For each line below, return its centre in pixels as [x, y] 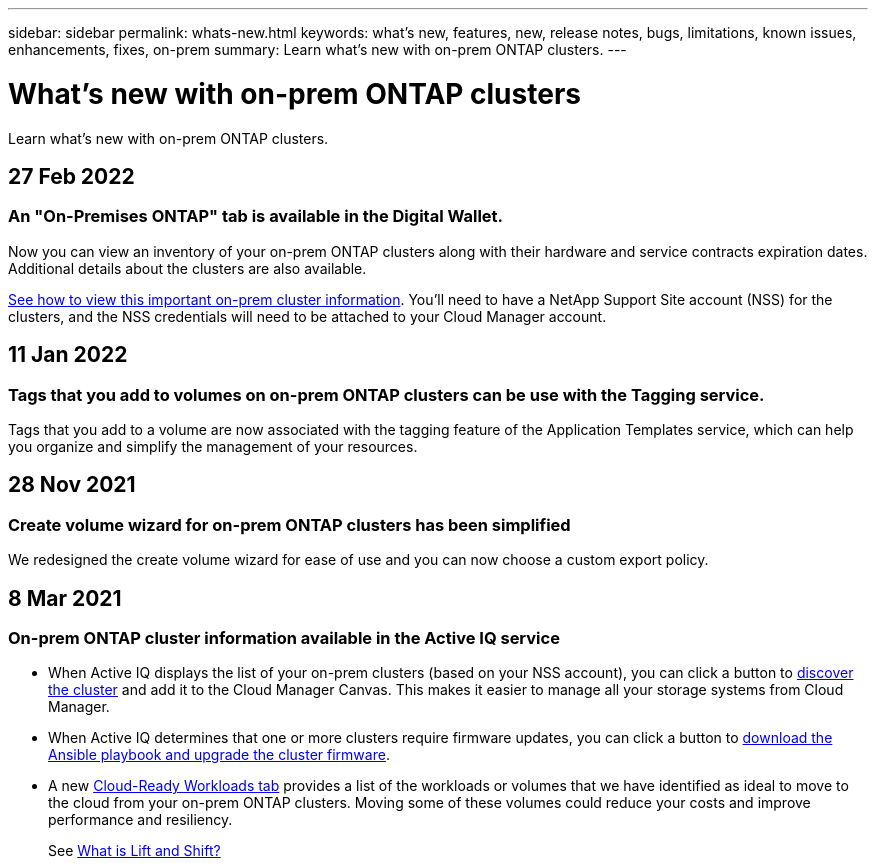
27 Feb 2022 [71, 176]
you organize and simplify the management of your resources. [213, 446]
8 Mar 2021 [65, 598]
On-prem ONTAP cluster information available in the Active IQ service [284, 638]
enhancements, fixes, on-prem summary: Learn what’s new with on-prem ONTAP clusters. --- [317, 49]
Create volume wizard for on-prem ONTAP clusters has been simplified [289, 524]
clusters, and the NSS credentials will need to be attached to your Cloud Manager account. [307, 316]
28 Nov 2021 [72, 485]
